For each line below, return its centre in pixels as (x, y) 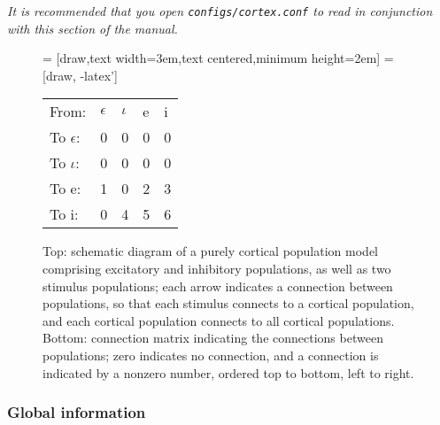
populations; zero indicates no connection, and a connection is (211, 355)
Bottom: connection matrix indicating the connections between (213, 338)
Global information (77, 412)
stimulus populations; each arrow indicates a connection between (218, 286)
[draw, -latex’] (80, 75)
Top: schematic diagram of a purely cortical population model (210, 251)
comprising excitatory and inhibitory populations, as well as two (217, 269)
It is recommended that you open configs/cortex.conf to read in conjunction (220, 11)
